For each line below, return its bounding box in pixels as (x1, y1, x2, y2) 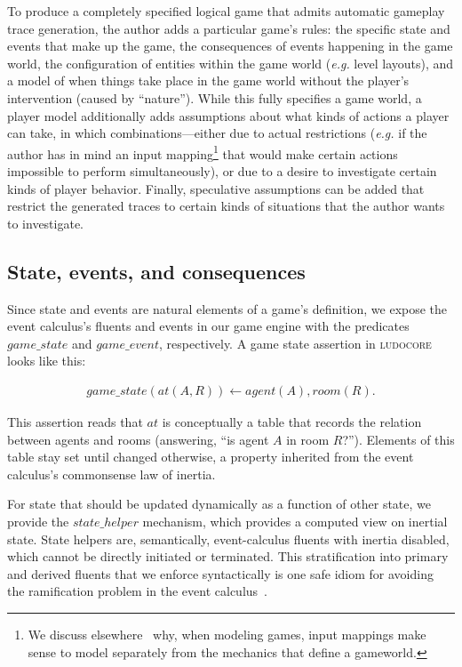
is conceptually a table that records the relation (162, 412, 422, 430)
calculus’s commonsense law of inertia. (7, 464, 216, 483)
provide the (7, 511, 69, 530)
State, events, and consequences (7, 257, 306, 285)
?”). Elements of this (342, 430, 455, 448)
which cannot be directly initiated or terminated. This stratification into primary (7, 547, 449, 566)
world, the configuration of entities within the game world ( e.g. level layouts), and (7, 53, 454, 72)
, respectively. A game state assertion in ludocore (159, 333, 432, 352)
